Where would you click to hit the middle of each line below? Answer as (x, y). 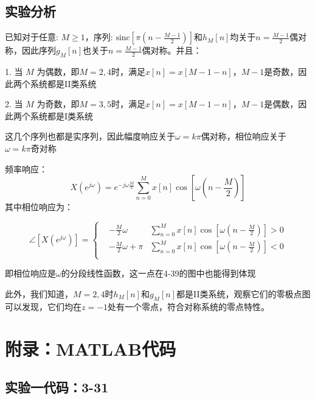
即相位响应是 (30, 273)
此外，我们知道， (39, 293)
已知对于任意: (32, 37)
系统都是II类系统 (63, 83)
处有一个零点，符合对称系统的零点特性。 (189, 306)
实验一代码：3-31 (57, 387)
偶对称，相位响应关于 (244, 136)
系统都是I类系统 (62, 115)
